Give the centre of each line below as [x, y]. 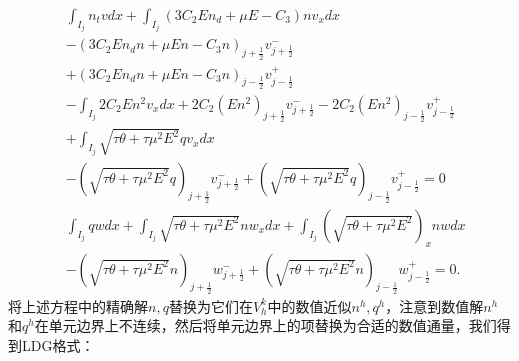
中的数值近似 [309, 305]
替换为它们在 [210, 305]
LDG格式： [58, 345]
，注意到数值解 [434, 305]
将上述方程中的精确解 [78, 305]
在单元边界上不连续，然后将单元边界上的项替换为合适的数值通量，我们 [265, 325]
